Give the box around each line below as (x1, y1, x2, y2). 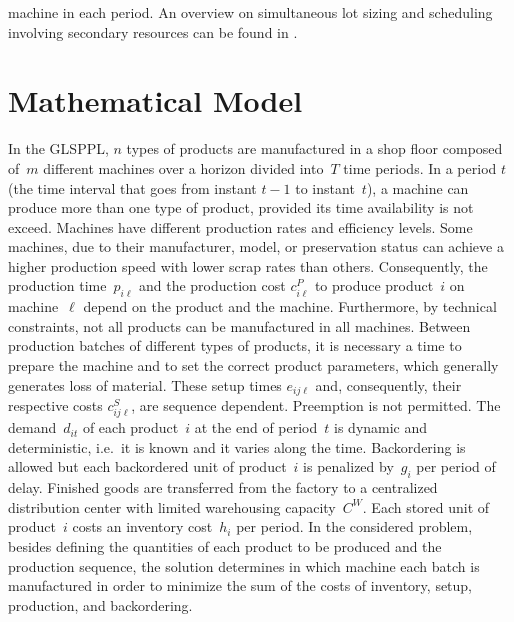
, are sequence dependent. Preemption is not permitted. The (131, 395, 501, 416)
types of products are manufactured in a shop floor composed (126, 138, 503, 159)
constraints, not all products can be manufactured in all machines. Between (8, 315, 471, 336)
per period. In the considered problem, (236, 516, 473, 537)
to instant (295, 177, 355, 198)
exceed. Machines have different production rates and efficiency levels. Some (8, 216, 473, 237)
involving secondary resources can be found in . (8, 21, 298, 42)
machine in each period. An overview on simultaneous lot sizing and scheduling (8, 2, 493, 22)
